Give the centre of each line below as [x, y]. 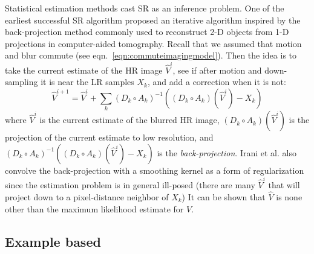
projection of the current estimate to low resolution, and [109, 137]
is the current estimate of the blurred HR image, [129, 120]
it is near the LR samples [87, 82]
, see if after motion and [217, 70]
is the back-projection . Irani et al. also [227, 152]
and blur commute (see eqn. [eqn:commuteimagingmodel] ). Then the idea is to [151, 55]
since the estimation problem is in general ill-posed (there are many [130, 185]
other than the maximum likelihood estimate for [94, 208]
